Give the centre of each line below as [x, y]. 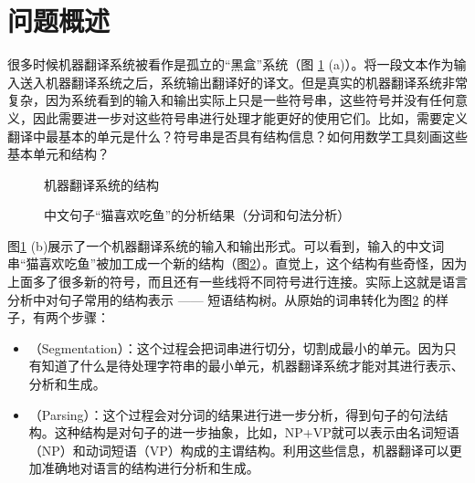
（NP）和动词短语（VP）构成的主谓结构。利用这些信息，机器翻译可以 [239, 450]
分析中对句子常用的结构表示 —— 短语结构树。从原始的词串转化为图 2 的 [222, 299]
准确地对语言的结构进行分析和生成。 [150, 468]
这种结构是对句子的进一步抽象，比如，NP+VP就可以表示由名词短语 [257, 432]
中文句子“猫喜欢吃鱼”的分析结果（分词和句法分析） [197, 215]
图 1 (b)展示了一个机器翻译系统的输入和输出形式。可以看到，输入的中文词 [226, 245]
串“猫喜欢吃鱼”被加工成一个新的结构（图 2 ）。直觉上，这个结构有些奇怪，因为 [237, 263]
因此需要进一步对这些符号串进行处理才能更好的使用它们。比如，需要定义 [250, 117]
